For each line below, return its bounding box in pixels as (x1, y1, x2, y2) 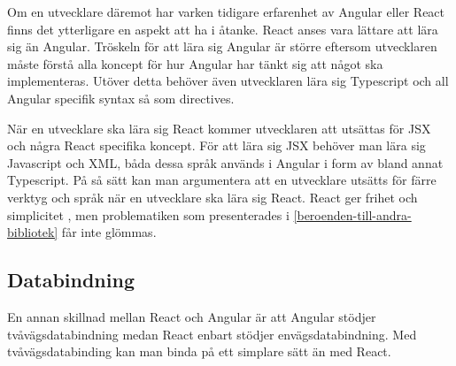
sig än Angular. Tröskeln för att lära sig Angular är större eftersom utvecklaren (7, 37, 437, 56)
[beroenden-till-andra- (293, 205, 412, 224)
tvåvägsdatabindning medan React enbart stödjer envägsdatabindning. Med (7, 324, 417, 343)
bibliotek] (7, 223, 58, 241)
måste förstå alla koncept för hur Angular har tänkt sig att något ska (7, 54, 383, 72)
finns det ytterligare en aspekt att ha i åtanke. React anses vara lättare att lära (7, 19, 438, 38)
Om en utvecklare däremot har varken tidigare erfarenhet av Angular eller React (7, 3, 445, 20)
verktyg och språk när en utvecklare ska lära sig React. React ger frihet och (7, 187, 418, 206)
